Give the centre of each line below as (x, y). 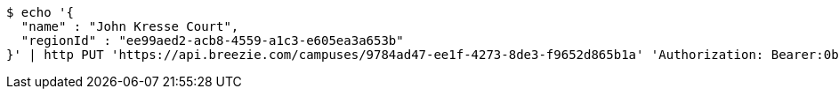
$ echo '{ (40, 12)
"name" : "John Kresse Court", (130, 26)
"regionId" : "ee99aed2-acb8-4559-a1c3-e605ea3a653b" (212, 41)
